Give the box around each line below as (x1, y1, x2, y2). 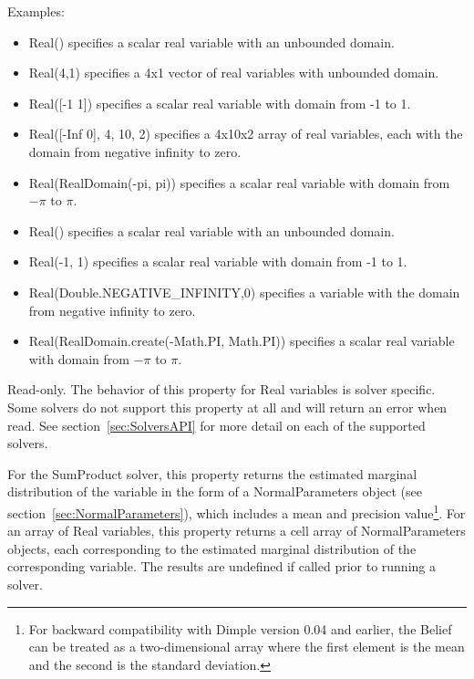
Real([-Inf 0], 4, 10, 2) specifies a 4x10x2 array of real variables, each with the (28, 124, 463, 143)
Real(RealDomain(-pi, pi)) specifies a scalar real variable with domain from (28, 172, 450, 192)
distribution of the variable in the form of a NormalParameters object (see (7, 482, 422, 501)
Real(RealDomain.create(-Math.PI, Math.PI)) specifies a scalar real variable (28, 331, 455, 350)
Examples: (7, 2, 65, 20)
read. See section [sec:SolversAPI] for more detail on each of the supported (7, 415, 426, 434)
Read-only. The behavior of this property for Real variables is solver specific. (7, 380, 436, 399)
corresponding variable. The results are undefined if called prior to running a (7, 557, 436, 576)
